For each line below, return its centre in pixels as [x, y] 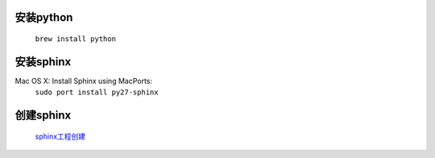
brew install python [76, 39]
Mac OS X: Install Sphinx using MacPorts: [84, 81]
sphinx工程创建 [60, 136]
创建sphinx [43, 116]
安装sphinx [43, 62]
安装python [44, 17]
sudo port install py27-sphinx [97, 92]
